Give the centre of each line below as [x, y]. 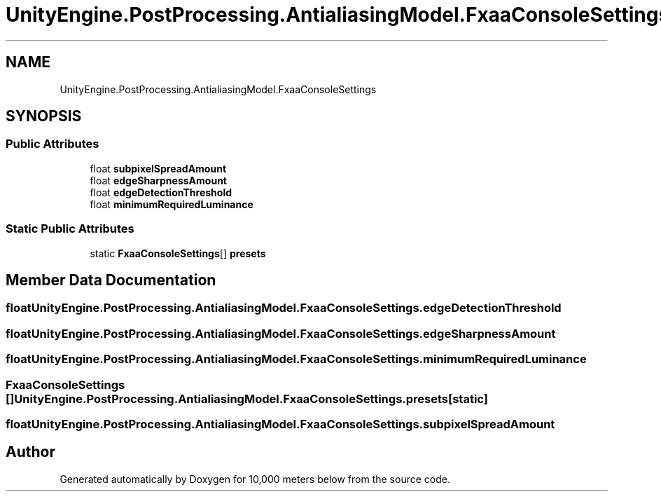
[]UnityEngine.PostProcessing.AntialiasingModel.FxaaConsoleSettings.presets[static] [247, 399]
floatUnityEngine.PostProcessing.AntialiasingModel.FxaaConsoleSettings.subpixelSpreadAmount [280, 424]
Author [30, 452]
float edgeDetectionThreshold [161, 192]
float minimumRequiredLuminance [172, 204]
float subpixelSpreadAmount [158, 168]
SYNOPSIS [44, 116]
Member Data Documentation [111, 280]
